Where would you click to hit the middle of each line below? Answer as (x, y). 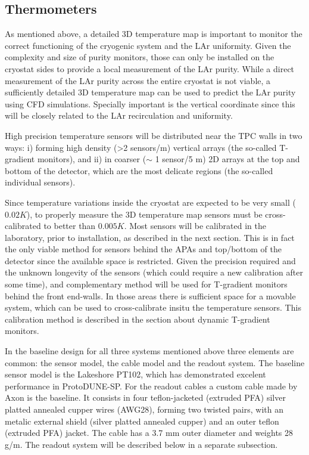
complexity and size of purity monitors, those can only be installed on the (140, 57)
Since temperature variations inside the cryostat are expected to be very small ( (150, 202)
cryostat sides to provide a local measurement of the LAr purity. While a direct (150, 68)
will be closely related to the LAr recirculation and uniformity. (119, 115)
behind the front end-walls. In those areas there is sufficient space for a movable (150, 295)
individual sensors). (40, 182)
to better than (70, 226)
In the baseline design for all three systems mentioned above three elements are (149, 351)
